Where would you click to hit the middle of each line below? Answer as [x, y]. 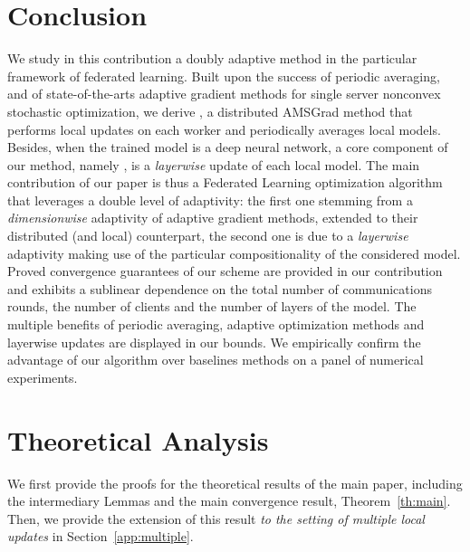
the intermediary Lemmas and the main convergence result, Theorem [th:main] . [229, 501]
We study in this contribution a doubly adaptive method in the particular [212, 58]
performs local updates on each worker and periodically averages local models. [224, 129]
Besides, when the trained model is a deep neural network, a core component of [228, 147]
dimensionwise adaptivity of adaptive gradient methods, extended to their [213, 218]
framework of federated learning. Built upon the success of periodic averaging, [224, 76]
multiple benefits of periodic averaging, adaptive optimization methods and [216, 324]
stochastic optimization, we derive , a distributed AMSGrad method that [210, 111]
